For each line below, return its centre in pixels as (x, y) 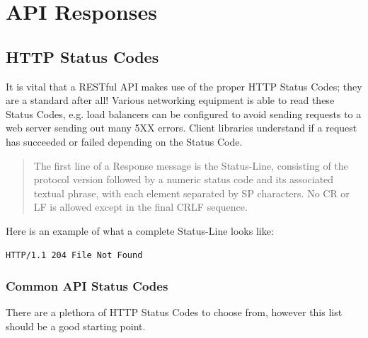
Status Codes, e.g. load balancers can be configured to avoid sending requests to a (184, 113)
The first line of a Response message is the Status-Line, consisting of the (191, 165)
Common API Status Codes (87, 286)
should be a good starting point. (76, 326)
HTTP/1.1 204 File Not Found (74, 255)
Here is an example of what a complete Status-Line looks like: (140, 230)
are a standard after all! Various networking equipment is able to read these (170, 100)
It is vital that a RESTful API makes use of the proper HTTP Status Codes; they (184, 86)
